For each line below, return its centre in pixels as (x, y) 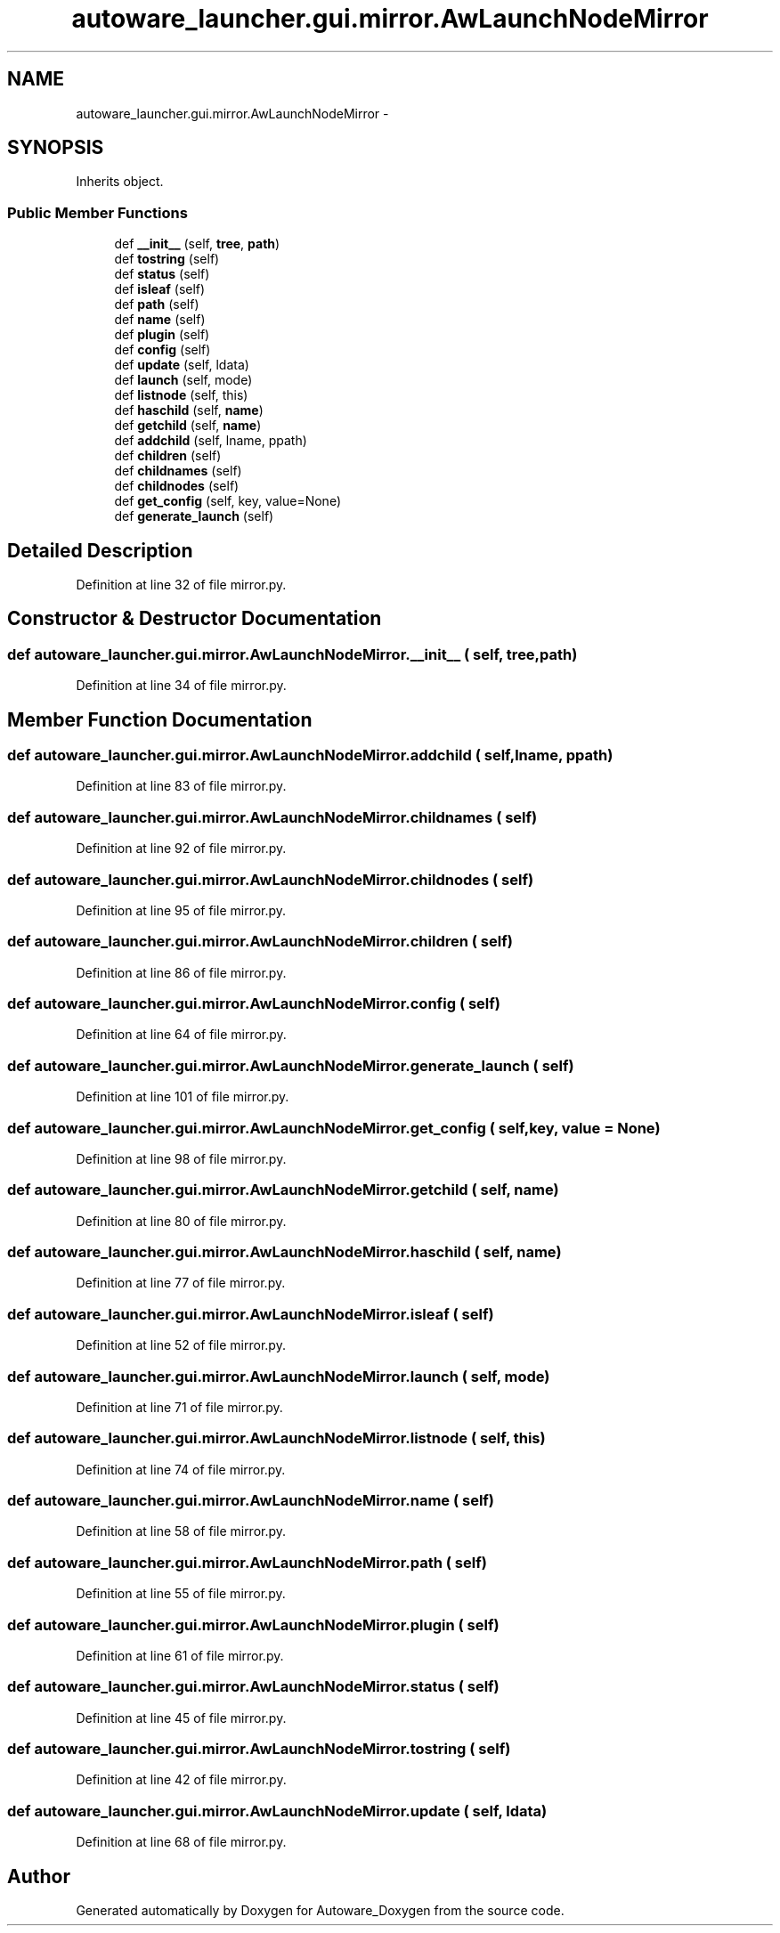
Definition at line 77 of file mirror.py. (181, 1283)
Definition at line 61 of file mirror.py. (180, 1655)
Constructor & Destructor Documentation (195, 619)
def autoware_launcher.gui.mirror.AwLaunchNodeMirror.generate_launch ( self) (291, 1065)
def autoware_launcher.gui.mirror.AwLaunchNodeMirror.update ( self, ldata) (277, 1811)
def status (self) (162, 274)
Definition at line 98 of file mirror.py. (181, 1158)
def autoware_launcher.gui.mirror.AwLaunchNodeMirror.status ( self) (253, 1687)
